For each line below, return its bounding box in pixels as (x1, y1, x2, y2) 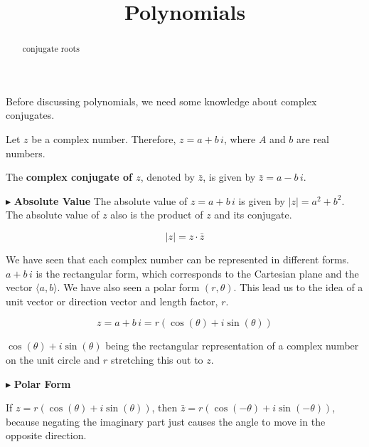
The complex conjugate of (6, 169, 132, 184)
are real (296, 132, 329, 147)
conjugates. (6, 107, 55, 122)
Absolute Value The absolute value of (14, 193, 188, 208)
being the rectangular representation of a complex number (105, 338, 359, 353)
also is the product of (110, 207, 203, 222)
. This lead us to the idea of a (233, 280, 363, 295)
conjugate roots (22, 43, 80, 55)
